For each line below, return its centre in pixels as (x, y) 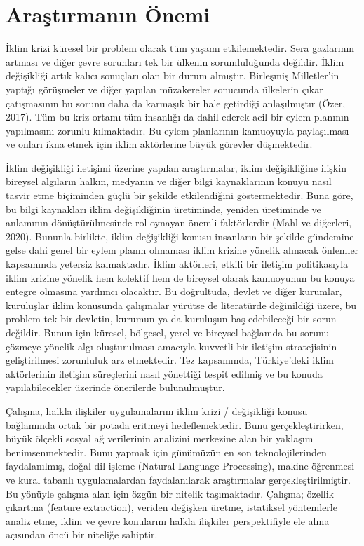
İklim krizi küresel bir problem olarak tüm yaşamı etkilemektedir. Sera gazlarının (180, 48)
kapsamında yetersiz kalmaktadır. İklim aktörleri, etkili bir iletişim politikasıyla (177, 264)
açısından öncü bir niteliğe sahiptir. (82, 534)
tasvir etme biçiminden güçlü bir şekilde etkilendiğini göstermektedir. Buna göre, (180, 195)
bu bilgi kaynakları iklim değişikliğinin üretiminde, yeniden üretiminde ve (163, 209)
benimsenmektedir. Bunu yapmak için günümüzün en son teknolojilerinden (166, 452)
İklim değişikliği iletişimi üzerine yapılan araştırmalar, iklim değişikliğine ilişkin (176, 167)
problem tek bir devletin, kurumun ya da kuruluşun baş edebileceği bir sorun (171, 319)
